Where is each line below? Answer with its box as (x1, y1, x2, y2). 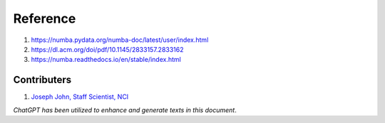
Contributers (13, 74, 72, 86)
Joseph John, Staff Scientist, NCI (31, 92, 129, 101)
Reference (13, 11, 76, 26)
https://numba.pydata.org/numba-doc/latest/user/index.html (31, 36, 209, 44)
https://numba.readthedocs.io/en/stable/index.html (31, 55, 181, 64)
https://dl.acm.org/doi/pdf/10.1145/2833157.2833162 (31, 45, 185, 53)
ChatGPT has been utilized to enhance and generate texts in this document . (13, 105, 237, 114)
